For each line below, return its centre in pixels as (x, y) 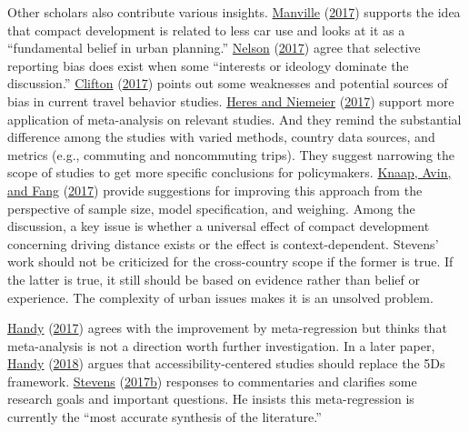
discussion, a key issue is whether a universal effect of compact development (219, 226)
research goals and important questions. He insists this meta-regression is (211, 399)
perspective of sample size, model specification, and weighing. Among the (211, 208)
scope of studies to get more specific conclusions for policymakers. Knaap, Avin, (230, 172)
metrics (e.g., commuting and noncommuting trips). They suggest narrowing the (231, 154)
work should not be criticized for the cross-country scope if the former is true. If (230, 261)
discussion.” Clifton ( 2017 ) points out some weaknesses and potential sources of (228, 83)
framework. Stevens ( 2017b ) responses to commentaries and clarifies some (212, 381)
